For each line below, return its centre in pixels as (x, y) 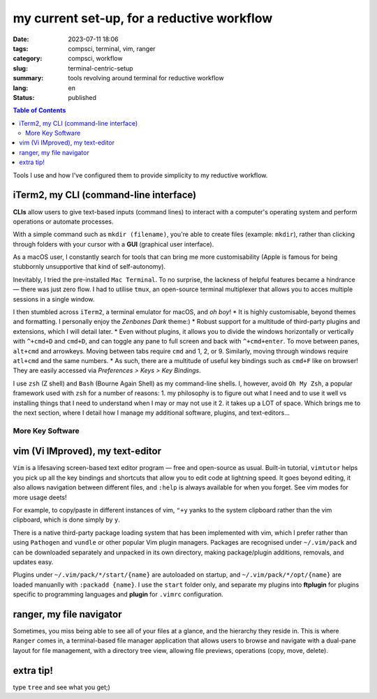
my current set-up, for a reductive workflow (143, 18)
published (82, 97)
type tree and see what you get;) (62, 687)
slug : (20, 68)
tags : (21, 48)
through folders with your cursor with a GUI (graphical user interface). (113, 244)
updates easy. (33, 561)
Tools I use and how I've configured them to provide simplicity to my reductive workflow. (140, 175)
